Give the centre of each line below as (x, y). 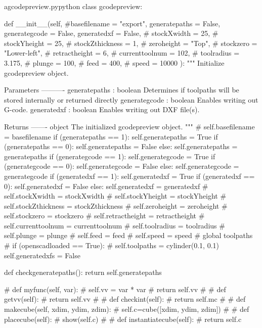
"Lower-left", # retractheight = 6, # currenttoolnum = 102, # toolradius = (122, 53)
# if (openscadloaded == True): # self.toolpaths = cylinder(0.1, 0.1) (112, 245)
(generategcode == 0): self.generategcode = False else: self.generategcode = (122, 166)
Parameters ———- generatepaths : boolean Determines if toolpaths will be (122, 90)
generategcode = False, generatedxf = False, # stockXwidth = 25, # (111, 33)
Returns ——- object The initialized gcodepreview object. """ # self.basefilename (129, 126)
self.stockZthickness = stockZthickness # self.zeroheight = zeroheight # (116, 205)
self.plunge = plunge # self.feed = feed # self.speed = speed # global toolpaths (128, 235)
